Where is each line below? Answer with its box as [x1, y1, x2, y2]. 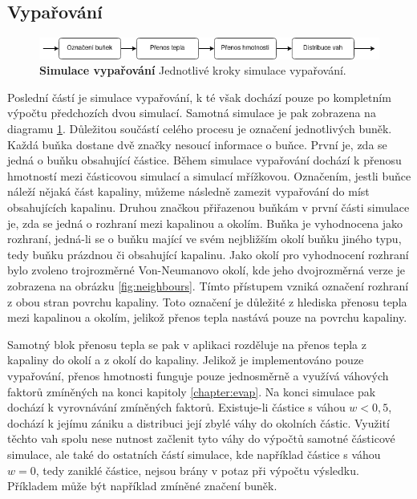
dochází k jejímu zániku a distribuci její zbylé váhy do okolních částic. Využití [7, 414, 390, 431]
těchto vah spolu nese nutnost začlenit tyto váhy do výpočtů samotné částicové [7, 430, 395, 447]
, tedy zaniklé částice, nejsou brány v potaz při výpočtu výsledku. [35, 461, 359, 478]
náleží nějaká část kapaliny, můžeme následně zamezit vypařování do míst [7, 183, 370, 200]
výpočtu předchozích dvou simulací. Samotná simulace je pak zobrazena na [7, 104, 376, 121]
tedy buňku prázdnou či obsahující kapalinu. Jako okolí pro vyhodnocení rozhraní [7, 245, 409, 262]
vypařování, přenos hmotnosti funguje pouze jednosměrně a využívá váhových [7, 367, 389, 383]
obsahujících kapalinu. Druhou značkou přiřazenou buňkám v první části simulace [7, 199, 410, 216]
